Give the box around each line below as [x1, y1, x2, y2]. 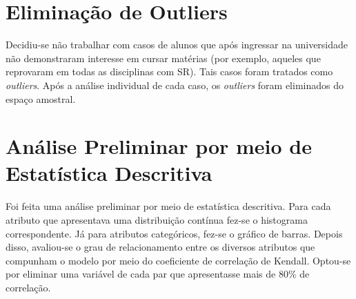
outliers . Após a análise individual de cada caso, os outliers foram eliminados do [6, 77, 344, 92]
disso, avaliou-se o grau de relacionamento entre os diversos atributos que [6, 240, 315, 254]
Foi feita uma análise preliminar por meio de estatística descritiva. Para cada [6, 199, 331, 213]
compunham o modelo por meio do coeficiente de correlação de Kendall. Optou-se [6, 253, 351, 267]
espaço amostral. [6, 91, 76, 106]
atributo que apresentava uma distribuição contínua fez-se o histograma [6, 213, 308, 226]
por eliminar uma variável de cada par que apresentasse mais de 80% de [6, 267, 310, 281]
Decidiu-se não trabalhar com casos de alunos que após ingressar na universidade [6, 37, 348, 52]
